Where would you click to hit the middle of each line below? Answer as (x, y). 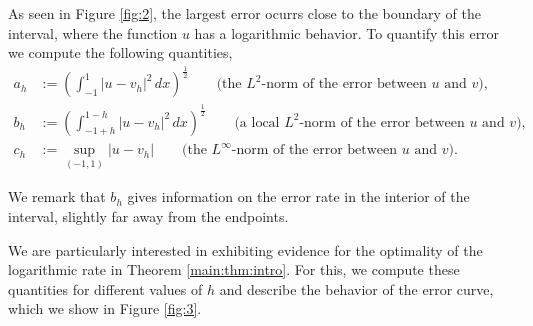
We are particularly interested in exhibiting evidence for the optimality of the (245, 249)
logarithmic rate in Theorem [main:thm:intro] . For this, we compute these (234, 269)
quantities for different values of (105, 288)
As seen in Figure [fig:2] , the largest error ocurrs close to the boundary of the (245, 13)
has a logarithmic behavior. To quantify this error (347, 32)
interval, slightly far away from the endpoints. (148, 215)
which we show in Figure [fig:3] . (105, 308)
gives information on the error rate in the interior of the (298, 196)
